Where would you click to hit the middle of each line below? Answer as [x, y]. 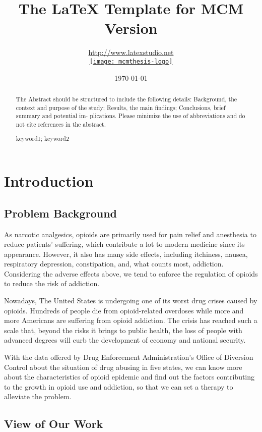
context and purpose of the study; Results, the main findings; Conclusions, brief [121, 107]
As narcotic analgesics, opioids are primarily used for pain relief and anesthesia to [130, 234]
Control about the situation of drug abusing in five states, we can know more [123, 367]
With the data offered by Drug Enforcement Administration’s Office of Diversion [129, 357]
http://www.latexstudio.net [131, 52]
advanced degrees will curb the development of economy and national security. [125, 340]
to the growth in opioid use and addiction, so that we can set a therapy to [119, 386]
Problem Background [60, 213]
